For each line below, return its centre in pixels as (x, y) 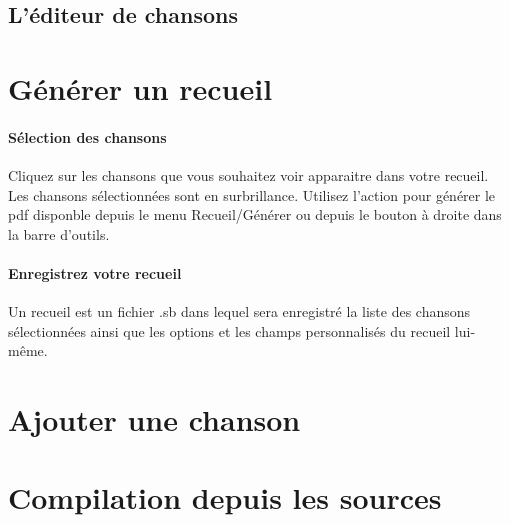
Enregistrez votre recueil (95, 272)
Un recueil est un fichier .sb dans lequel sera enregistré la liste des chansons (239, 311)
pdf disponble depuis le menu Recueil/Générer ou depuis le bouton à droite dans (255, 214)
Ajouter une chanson (154, 419)
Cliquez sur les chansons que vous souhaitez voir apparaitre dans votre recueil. (248, 174)
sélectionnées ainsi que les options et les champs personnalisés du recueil (229, 330)
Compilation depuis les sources (225, 497)
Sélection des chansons (87, 136)
